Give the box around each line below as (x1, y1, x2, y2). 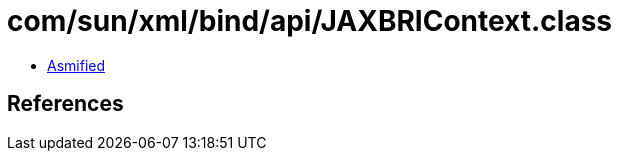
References (7, 91, 124, 117)
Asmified (47, 56, 106, 74)
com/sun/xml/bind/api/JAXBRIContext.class (7, 4, 613, 38)
